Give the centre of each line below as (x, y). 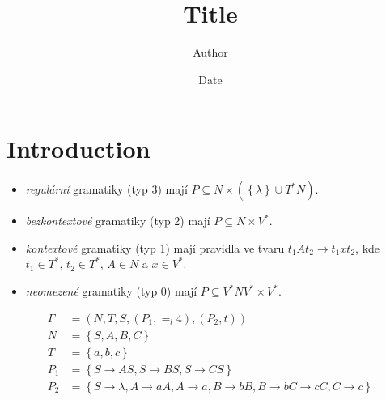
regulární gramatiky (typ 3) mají (106, 189)
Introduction (78, 149)
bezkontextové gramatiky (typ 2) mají (118, 221)
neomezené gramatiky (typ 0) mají (111, 291)
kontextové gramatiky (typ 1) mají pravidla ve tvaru (155, 247)
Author (210, 52)
